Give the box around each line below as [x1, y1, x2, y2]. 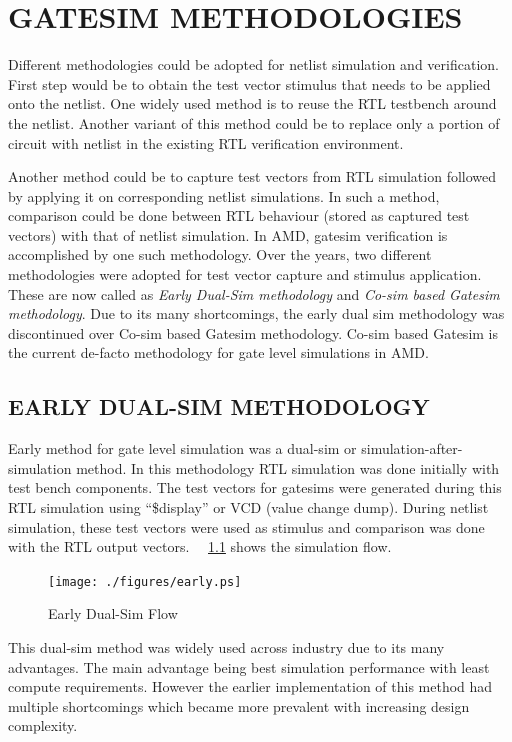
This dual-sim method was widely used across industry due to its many [8, 637, 445, 658]
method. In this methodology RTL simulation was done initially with [76, 457, 500, 478]
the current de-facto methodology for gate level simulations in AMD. [8, 342, 429, 363]
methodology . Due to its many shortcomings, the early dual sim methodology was [8, 303, 505, 324]
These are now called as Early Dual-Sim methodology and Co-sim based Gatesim [8, 283, 500, 304]
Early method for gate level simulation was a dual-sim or [8, 438, 357, 459]
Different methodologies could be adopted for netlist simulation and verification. [8, 54, 499, 75]
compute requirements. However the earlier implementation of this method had [8, 676, 493, 697]
